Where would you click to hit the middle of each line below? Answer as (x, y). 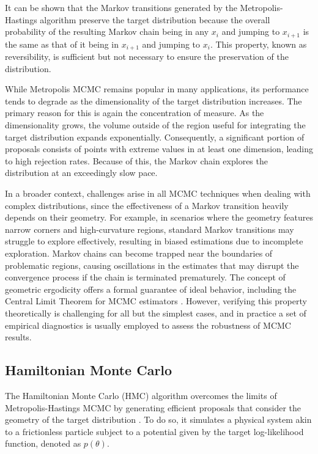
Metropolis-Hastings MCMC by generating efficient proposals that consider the (153, 407)
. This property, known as (258, 44)
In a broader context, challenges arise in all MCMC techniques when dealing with (158, 193)
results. (18, 337)
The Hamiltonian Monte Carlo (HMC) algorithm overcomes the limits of (141, 395)
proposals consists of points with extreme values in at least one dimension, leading (159, 149)
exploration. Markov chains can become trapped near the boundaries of (139, 253)
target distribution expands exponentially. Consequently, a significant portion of (155, 137)
